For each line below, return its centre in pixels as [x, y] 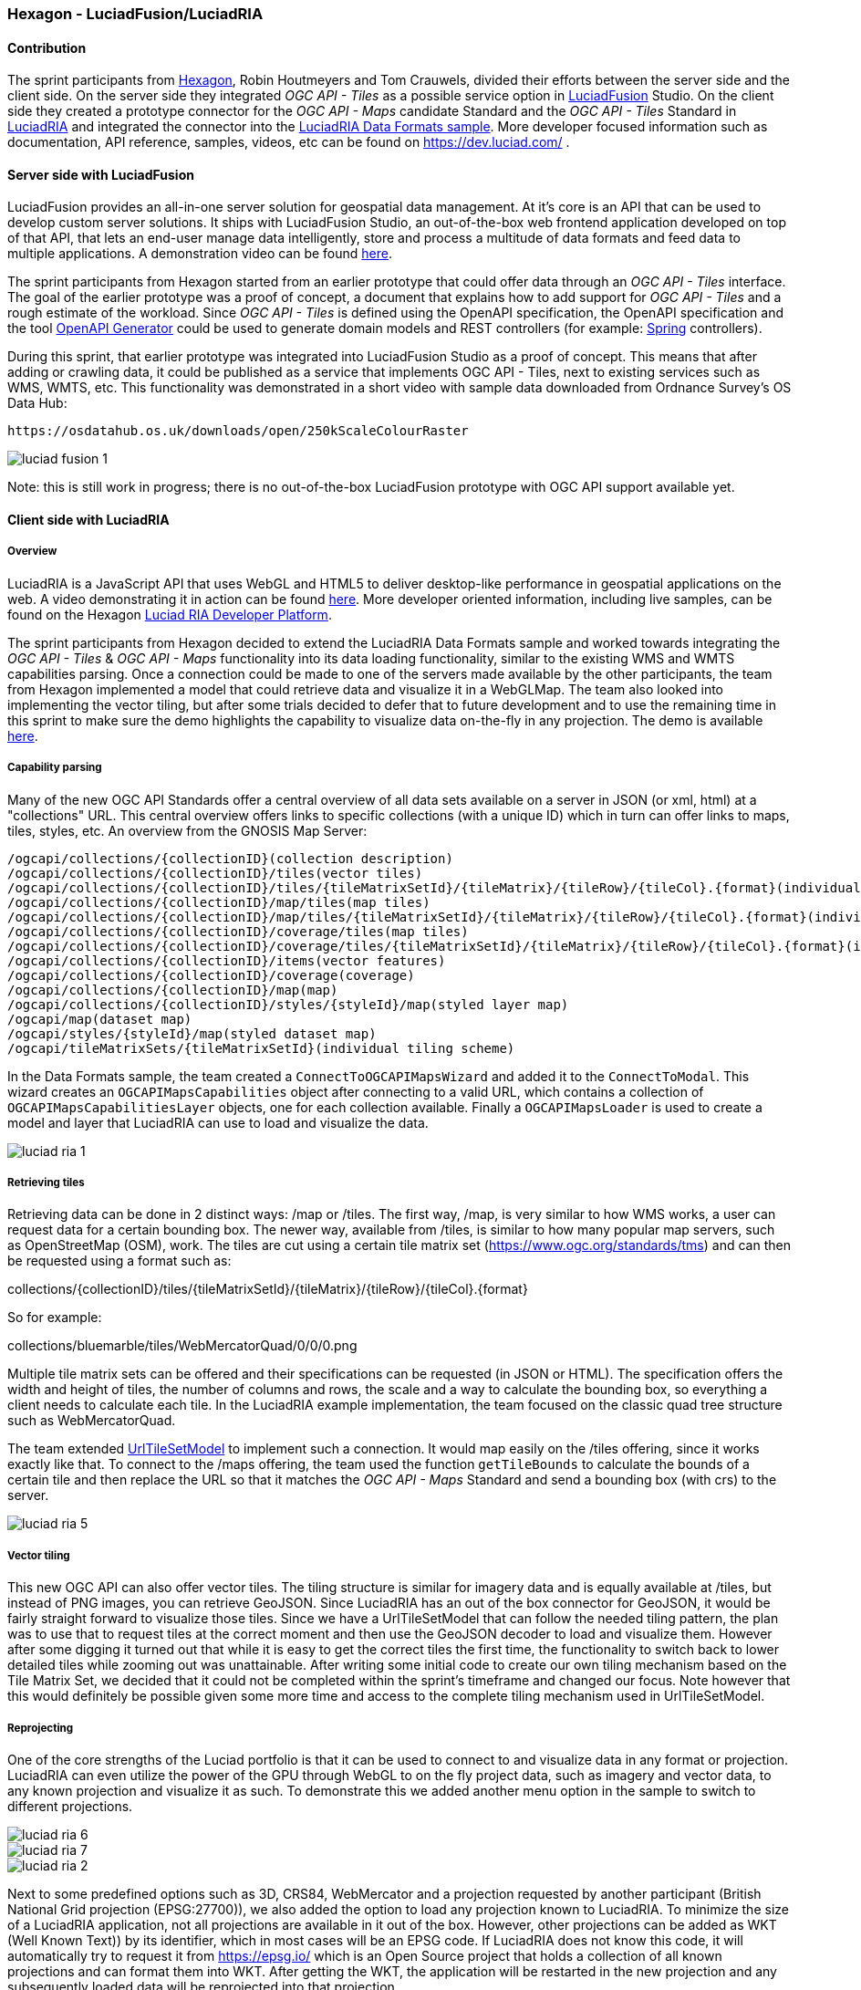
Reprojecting [41, 1728]
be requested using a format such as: [119, 1261]
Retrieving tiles [46, 1183]
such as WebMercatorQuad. [92, 1421]
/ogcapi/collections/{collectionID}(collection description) [230, 858]
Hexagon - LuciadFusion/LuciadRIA [135, 14]
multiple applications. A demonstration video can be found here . [200, 254]
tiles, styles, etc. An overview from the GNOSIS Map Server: [187, 830]
